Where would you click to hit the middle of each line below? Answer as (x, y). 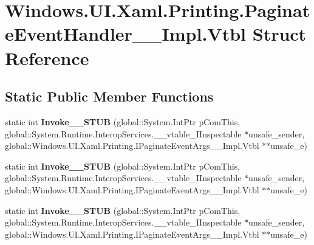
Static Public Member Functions (109, 96)
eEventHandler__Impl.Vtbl (126, 34)
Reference (47, 57)
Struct (279, 34)
